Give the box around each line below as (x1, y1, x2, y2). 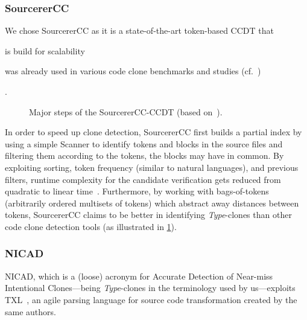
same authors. (5, 305, 56, 318)
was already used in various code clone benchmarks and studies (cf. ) (5, 65, 261, 77)
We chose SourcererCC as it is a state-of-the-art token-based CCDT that (5, 24, 274, 37)
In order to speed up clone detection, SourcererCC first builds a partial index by (5, 126, 302, 138)
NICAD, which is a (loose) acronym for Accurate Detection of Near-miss (5, 269, 273, 282)
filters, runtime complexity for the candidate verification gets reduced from (5, 173, 281, 185)
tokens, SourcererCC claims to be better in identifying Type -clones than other (5, 208, 292, 221)
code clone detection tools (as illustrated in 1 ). (5, 220, 177, 232)
